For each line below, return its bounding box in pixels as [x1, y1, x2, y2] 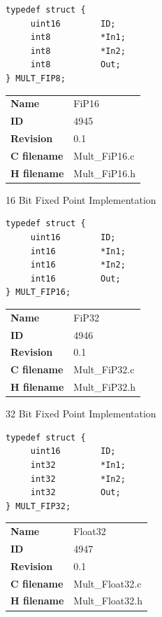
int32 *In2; [30, 473, 126, 484]
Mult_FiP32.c [73, 362, 135, 377]
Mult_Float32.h [73, 593, 142, 608]
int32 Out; [30, 487, 121, 498]
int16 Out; [30, 273, 121, 284]
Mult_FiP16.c [73, 148, 135, 162]
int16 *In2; [30, 260, 126, 270]
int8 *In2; [30, 46, 126, 56]
